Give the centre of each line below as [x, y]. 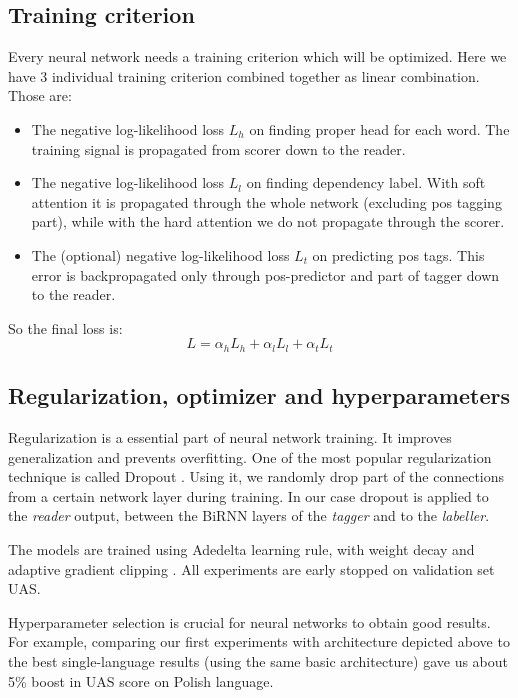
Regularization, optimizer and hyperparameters [259, 395]
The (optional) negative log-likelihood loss [160, 254]
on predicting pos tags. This [398, 254]
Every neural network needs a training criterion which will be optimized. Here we [257, 56]
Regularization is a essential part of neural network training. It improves [230, 436]
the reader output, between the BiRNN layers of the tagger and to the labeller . [249, 515]
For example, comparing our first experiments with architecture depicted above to [259, 641]
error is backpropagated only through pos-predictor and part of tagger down [265, 274]
